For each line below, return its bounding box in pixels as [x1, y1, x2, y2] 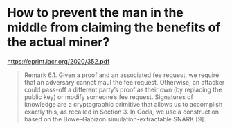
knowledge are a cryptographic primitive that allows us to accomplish [24, 100, 223, 108]
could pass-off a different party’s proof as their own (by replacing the [24, 85, 222, 94]
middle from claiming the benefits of [7, 19, 221, 35]
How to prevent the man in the [7, 5, 184, 21]
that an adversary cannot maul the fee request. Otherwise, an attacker [24, 78, 225, 86]
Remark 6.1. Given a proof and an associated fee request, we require [24, 71, 220, 79]
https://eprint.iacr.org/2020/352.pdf [7, 57, 110, 65]
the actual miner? [7, 35, 110, 50]
